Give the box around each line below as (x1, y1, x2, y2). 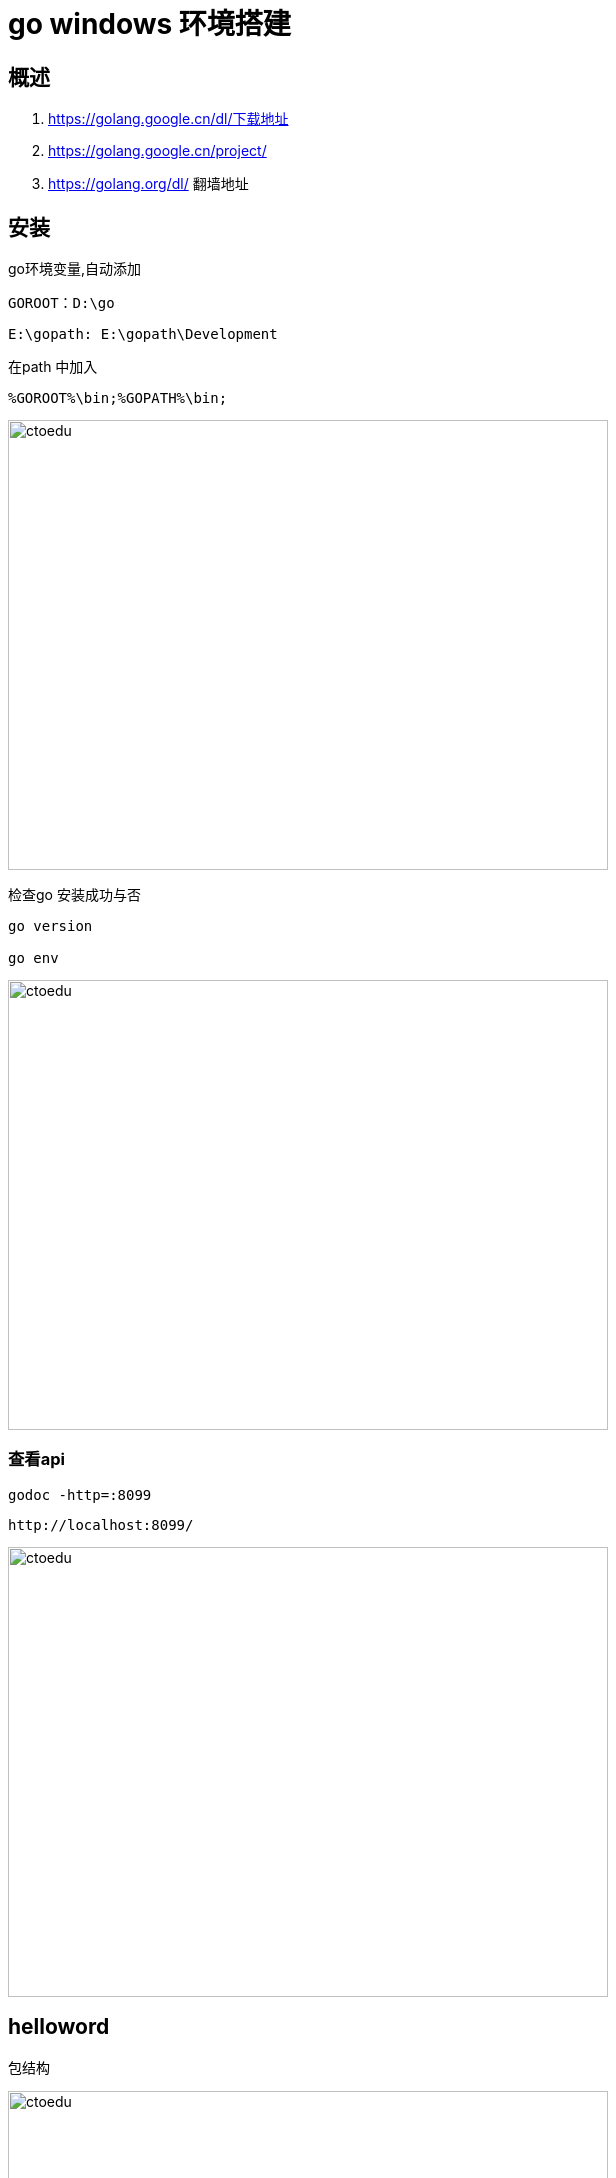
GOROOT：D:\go (8, 295, 115, 312)
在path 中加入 (8, 358, 98, 376)
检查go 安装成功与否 (8, 886, 141, 904)
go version (8, 918, 93, 935)
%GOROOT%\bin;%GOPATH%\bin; (8, 390, 228, 407)
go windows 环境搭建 (8, 7, 291, 41)
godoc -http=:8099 (8, 1486, 152, 1503)
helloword (8, 2014, 110, 2040)
